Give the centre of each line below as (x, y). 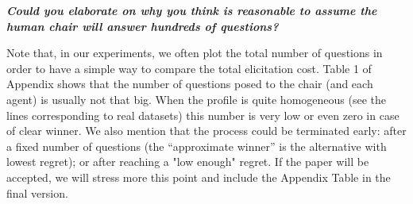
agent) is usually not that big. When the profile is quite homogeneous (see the (196, 99)
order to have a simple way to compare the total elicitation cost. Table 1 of (189, 68)
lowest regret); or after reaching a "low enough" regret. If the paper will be (188, 162)
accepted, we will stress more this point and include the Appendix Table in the (199, 177)
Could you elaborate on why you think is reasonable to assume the (192, 10)
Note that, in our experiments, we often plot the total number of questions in (195, 53)
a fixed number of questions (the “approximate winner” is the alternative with (197, 146)
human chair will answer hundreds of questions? (143, 26)
